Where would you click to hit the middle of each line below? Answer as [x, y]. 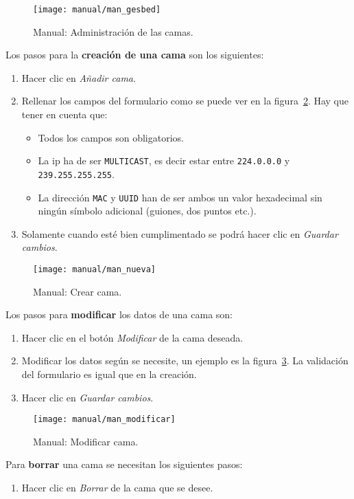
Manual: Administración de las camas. [113, 31]
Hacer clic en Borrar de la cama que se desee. [117, 488]
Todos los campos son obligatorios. [111, 137]
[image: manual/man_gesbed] [97, 10]
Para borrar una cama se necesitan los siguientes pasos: [124, 464]
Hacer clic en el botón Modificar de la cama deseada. [132, 337]
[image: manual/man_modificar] [104, 420]
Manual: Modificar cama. [86, 441]
